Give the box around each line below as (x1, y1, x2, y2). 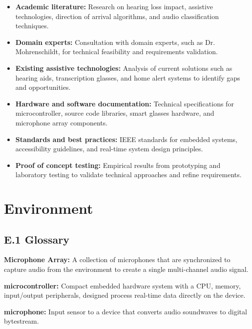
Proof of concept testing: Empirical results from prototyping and (15, 160, 221, 170)
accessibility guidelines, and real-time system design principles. (15, 144, 203, 154)
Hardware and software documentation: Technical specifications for (15, 98, 234, 108)
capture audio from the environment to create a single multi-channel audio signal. (4, 264, 249, 274)
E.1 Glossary (4, 231, 69, 247)
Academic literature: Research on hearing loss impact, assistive (15, 1, 213, 11)
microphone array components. (15, 117, 108, 127)
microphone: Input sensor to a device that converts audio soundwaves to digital (4, 306, 247, 316)
